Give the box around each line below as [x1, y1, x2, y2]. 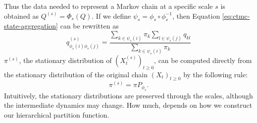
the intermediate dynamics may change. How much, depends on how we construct [4, 100, 253, 110]
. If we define [92, 10, 131, 21]
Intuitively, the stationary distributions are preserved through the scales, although [4, 90, 253, 100]
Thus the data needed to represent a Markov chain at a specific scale [4, 1, 213, 11]
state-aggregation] [4, 21, 58, 31]
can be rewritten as [60, 21, 119, 31]
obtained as [4, 10, 39, 21]
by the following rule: [183, 69, 248, 79]
